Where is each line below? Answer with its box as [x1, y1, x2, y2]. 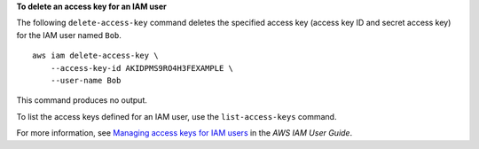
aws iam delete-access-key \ [32, 51, 159, 61]
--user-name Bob [50, 75, 122, 85]
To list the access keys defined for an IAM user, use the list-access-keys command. [16, 111, 337, 122]
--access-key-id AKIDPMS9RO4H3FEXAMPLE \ [50, 63, 234, 73]
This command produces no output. [16, 95, 148, 106]
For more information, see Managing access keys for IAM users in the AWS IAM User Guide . [16, 128, 353, 138]
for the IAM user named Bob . [16, 29, 122, 40]
